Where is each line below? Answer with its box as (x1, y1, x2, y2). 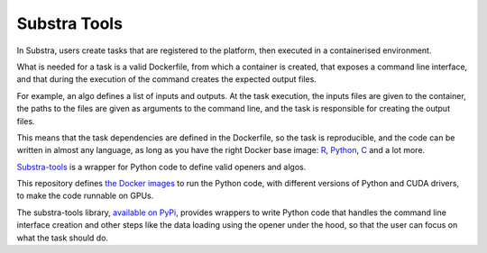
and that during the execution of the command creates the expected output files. (16, 74, 317, 85)
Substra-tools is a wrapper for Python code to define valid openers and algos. (16, 161, 307, 172)
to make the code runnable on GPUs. (16, 190, 154, 202)
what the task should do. (16, 232, 108, 243)
